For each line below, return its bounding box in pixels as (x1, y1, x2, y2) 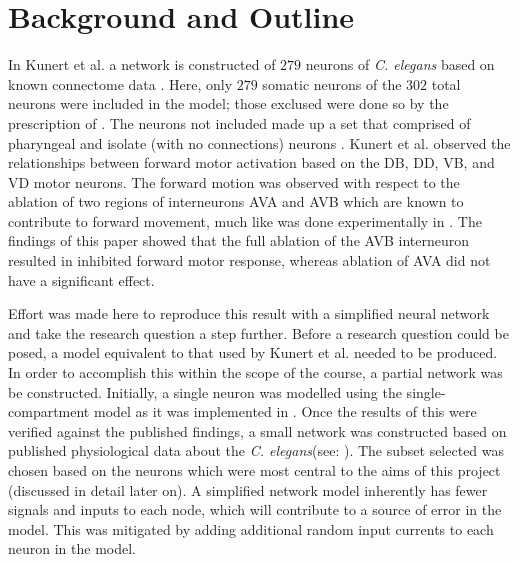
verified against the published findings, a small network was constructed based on (8, 420, 507, 441)
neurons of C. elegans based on (305, 54, 495, 75)
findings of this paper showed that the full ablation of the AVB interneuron (8, 230, 470, 251)
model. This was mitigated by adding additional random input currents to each (8, 518, 494, 539)
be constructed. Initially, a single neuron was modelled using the (8, 381, 402, 402)
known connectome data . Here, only (8, 73, 233, 94)
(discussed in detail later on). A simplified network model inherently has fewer (8, 479, 488, 500)
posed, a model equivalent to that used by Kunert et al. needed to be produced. (8, 342, 498, 363)
